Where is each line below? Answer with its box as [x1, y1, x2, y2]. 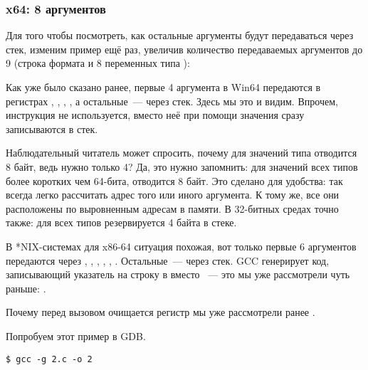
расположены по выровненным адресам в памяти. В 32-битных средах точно [6, 201, 339, 216]
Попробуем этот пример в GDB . [6, 328, 146, 343]
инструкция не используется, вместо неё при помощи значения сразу [6, 107, 305, 122]
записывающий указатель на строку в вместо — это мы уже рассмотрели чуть [6, 267, 350, 282]
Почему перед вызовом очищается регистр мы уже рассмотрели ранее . [6, 305, 315, 319]
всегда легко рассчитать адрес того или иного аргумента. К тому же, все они [6, 187, 340, 202]
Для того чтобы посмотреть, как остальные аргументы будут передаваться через [6, 28, 354, 43]
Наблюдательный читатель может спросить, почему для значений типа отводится [6, 145, 357, 160]
